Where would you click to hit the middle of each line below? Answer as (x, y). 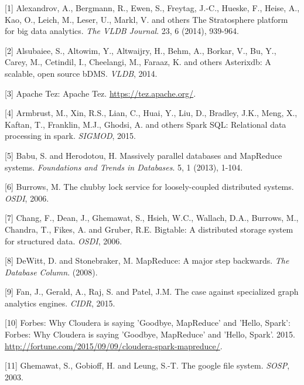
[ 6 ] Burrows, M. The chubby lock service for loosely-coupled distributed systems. (149, 187)
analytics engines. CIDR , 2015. (60, 303)
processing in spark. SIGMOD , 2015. (70, 136)
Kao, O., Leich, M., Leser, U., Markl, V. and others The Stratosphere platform (146, 19)
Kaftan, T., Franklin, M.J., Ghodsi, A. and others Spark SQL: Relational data (146, 124)
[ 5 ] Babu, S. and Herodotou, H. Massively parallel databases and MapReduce (144, 155)
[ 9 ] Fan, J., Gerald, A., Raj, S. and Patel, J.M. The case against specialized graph (152, 292)
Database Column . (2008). (51, 272)
